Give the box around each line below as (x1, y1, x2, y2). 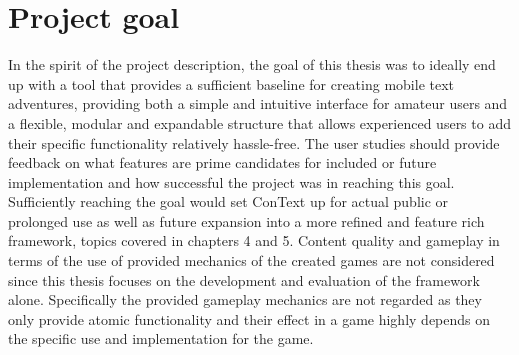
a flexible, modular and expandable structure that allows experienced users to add (8, 112, 511, 133)
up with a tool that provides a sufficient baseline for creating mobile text (8, 73, 455, 94)
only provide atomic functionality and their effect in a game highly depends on (8, 308, 491, 329)
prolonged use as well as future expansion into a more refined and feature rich (8, 210, 485, 231)
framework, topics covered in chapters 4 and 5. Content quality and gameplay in (8, 230, 500, 251)
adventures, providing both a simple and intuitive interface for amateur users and (8, 93, 508, 114)
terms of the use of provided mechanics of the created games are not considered (8, 250, 495, 271)
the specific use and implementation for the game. (8, 328, 314, 349)
